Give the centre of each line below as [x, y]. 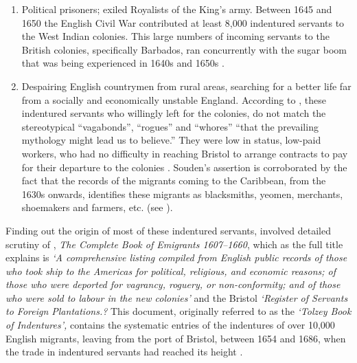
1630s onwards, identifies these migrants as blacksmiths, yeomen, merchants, [182, 194]
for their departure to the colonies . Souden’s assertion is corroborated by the [184, 167]
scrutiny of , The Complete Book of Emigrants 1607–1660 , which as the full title [174, 244]
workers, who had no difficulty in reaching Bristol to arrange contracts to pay [185, 153]
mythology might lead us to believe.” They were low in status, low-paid [171, 140]
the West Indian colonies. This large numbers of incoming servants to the [175, 36]
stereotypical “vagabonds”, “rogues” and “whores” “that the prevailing [170, 126]
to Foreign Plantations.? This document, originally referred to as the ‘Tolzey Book [178, 311]
